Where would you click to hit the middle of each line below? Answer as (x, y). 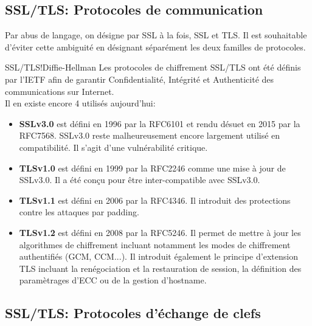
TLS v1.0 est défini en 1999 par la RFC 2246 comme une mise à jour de (152, 168)
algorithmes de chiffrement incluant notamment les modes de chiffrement (155, 244)
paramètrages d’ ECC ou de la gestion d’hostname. (113, 280)
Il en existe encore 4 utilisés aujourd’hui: (80, 103)
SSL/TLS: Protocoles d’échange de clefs (133, 313)
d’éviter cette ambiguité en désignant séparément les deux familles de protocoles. (155, 47)
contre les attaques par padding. (79, 212)
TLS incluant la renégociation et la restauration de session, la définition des (160, 268)
